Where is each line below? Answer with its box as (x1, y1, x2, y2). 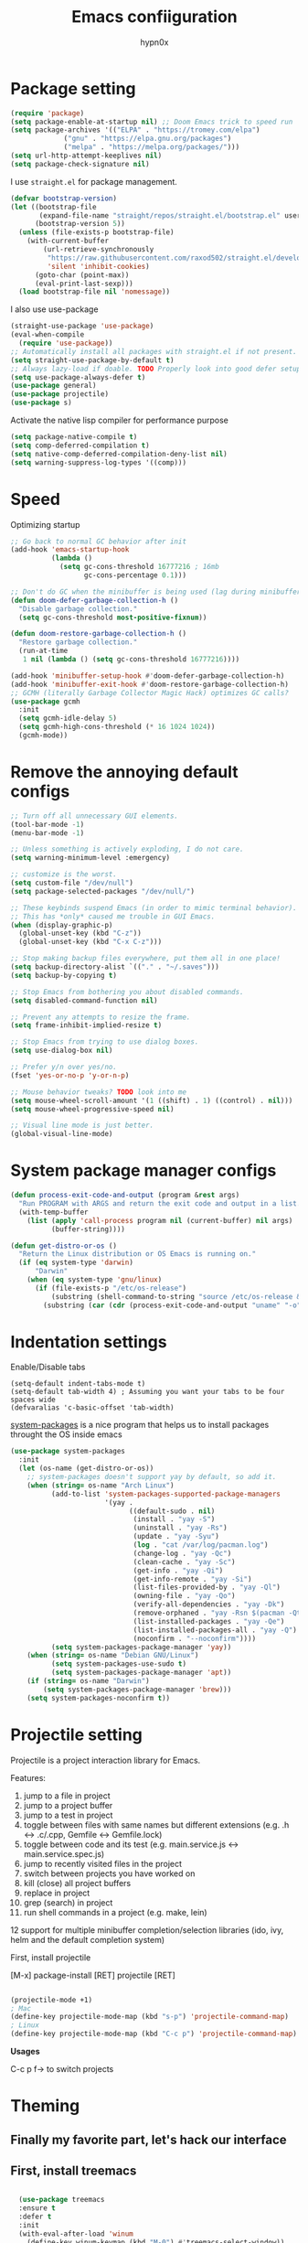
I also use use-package (10, 304, 99, 315)
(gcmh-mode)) (18, 731, 69, 740)
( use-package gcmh (10, 697, 80, 706)
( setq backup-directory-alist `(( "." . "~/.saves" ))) (10, 962, 220, 971)
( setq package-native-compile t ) (10, 433, 138, 442)
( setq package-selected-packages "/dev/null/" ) (10, 886, 196, 896)
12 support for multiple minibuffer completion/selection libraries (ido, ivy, (10, 1924, 284, 1936)
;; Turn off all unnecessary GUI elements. (10, 811, 179, 821)
